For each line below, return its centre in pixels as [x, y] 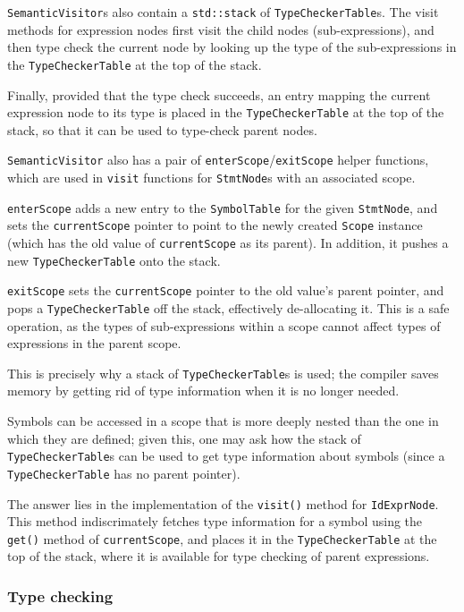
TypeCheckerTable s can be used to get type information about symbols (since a [226, 456]
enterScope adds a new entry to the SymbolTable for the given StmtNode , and [223, 207]
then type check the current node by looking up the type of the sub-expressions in [232, 47]
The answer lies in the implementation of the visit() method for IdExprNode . [223, 503]
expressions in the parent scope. [94, 343]
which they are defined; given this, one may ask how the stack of [184, 438]
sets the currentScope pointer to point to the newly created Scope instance [215, 225]
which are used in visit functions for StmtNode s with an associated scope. [211, 177]
